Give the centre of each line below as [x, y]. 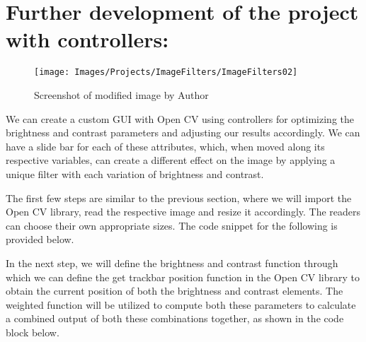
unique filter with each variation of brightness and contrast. [135, 173]
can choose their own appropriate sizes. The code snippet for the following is [172, 225]
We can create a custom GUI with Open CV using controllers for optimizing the [180, 118]
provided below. [40, 239]
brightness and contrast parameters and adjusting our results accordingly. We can [183, 132]
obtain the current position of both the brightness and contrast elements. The [175, 291]
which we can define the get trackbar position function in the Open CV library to [183, 277]
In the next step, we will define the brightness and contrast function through [172, 263]
